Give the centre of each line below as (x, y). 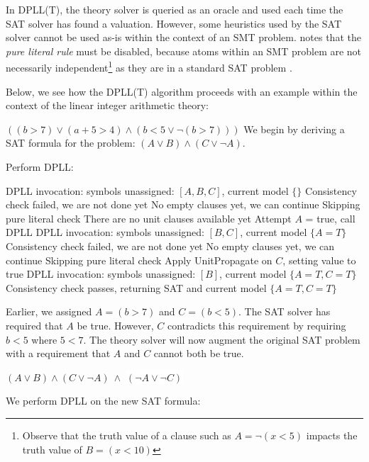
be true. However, (115, 325)
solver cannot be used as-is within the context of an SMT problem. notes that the (183, 37)
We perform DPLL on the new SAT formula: (103, 401)
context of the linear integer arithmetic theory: (107, 105)
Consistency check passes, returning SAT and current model (136, 287)
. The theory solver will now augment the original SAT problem (222, 339)
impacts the (332, 435)
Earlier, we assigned (49, 311)
